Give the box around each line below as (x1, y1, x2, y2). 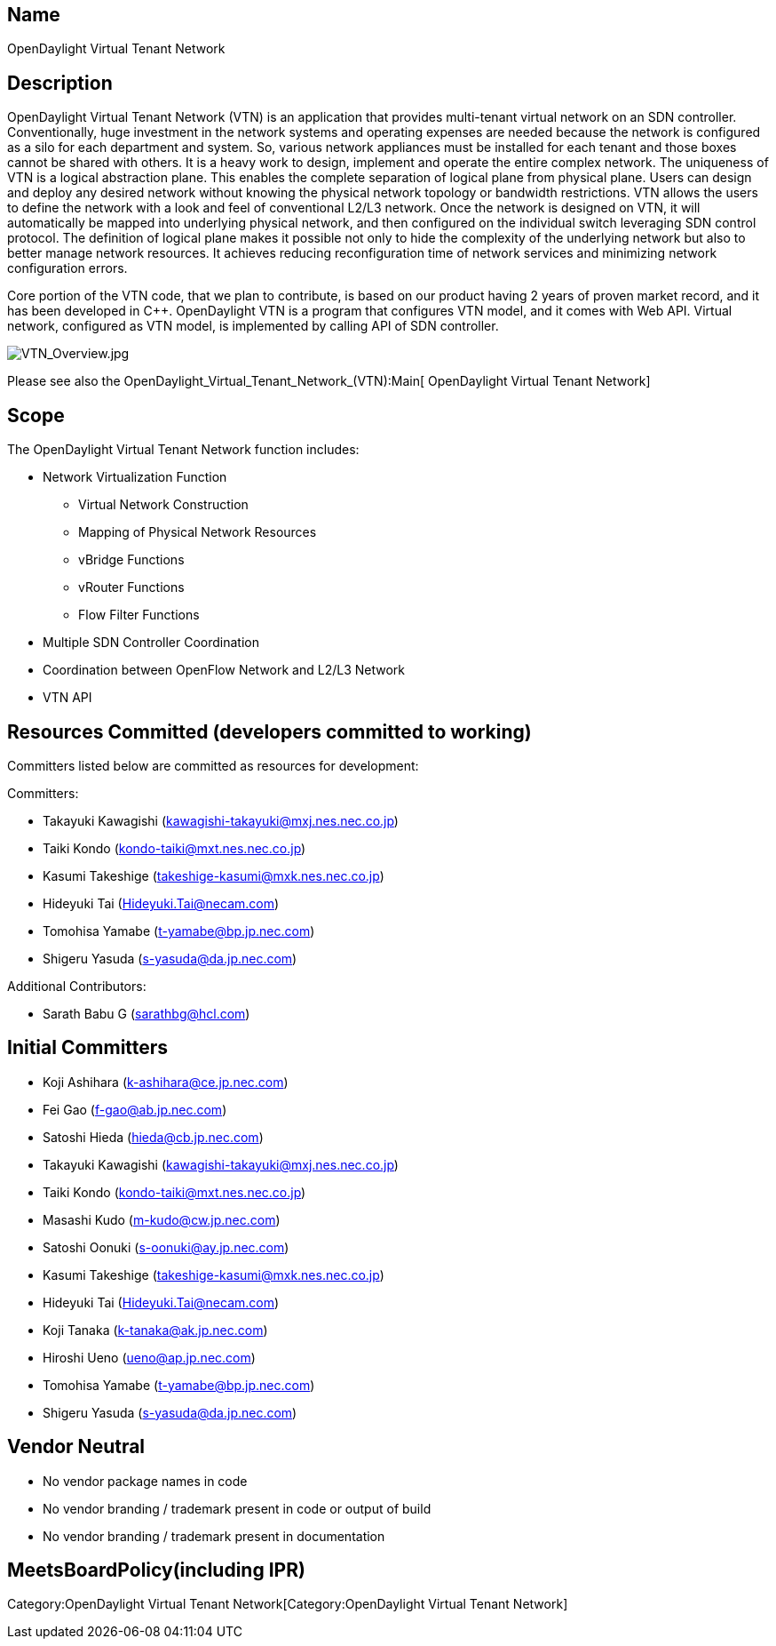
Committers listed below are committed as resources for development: (7, 757, 419, 773)
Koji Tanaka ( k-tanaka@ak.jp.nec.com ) (43, 1322, 268, 1338)
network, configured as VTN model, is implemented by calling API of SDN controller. (7, 318, 499, 334)
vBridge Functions (78, 552, 185, 568)
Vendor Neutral (7, 1435, 146, 1458)
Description (7, 71, 113, 94)
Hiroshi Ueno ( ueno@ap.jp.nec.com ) (43, 1349, 256, 1365)
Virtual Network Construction (78, 497, 249, 513)
